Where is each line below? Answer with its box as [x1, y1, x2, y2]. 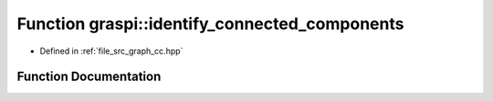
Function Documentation [16, 69, 162, 85]
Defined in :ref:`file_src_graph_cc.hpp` [39, 45, 184, 56]
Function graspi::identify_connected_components [16, 14, 404, 34]
